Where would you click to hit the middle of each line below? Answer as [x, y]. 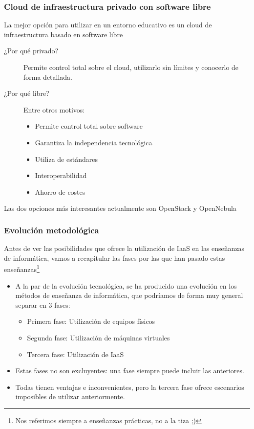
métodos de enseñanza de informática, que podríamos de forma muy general [129, 295]
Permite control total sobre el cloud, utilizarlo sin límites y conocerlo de [131, 67]
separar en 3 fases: [43, 305]
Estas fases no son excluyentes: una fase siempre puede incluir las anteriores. [130, 371]
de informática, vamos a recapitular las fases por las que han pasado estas [115, 258]
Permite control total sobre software [89, 126]
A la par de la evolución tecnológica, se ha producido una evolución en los [126, 285]
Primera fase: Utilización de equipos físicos [91, 321]
